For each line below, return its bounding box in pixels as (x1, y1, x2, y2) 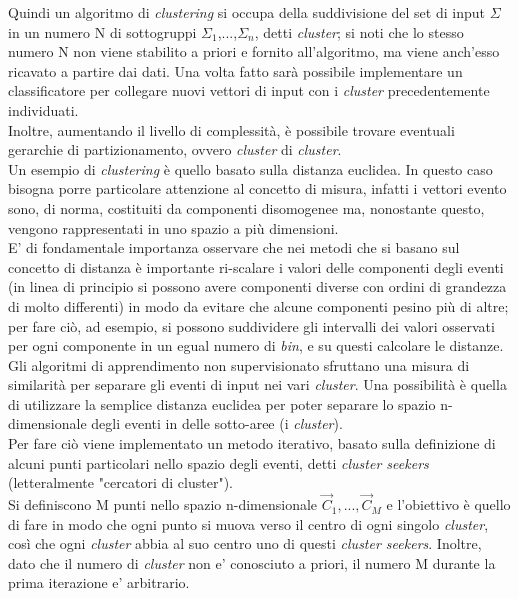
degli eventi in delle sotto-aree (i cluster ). (91, 413, 343, 434)
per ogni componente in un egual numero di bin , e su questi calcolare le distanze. (8, 335, 504, 356)
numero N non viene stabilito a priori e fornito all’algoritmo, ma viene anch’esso (8, 41, 500, 62)
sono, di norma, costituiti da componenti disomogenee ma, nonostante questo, (8, 197, 485, 218)
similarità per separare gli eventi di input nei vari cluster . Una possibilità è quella (8, 374, 507, 395)
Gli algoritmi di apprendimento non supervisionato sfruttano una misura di (8, 354, 470, 375)
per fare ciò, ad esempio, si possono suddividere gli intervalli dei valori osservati (8, 315, 495, 336)
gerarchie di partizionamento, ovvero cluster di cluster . (8, 139, 342, 160)
